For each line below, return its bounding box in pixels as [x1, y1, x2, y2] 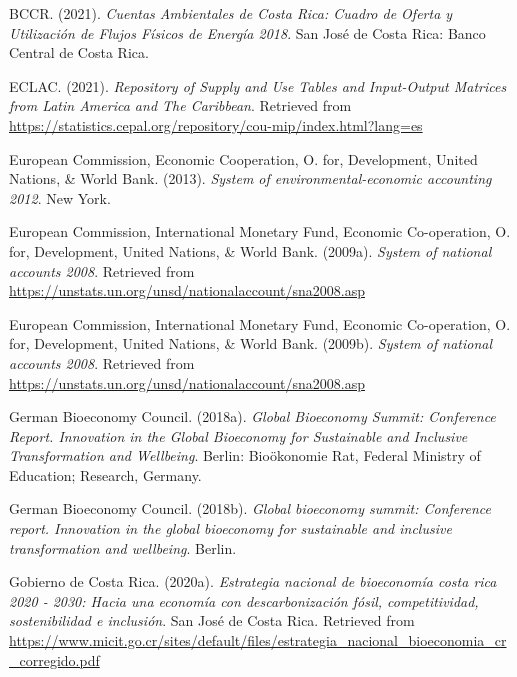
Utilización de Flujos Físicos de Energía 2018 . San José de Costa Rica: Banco [9, 22, 486, 43]
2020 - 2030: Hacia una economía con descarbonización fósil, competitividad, [9, 590, 479, 611]
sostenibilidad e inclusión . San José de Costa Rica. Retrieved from [9, 610, 415, 631]
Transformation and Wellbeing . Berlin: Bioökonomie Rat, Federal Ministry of [9, 445, 481, 466]
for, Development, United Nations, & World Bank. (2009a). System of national [9, 240, 492, 261]
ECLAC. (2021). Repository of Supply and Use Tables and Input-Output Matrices [9, 75, 507, 96]
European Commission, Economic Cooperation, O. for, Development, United [9, 148, 478, 169]
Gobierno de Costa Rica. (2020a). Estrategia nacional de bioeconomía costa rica [9, 571, 497, 592]
